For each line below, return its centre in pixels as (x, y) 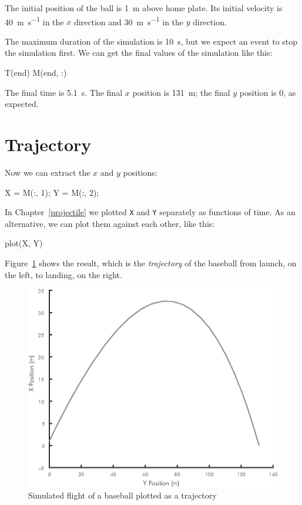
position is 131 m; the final (181, 92)
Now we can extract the (48, 172)
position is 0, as (268, 92)
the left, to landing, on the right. (63, 274)
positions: (140, 172)
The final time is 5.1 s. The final (64, 92)
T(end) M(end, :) (36, 73)
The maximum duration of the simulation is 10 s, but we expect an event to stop (151, 41)
